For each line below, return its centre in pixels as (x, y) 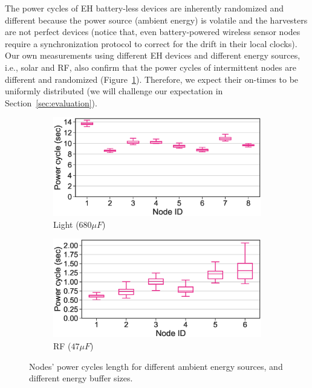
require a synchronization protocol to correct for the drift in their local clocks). (151, 43)
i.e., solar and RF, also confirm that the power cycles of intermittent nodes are (151, 67)
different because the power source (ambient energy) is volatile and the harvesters (156, 20)
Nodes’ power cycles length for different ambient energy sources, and (156, 366)
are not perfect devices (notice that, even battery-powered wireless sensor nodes (153, 32)
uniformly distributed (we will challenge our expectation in (114, 91)
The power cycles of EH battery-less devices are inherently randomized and (145, 8)
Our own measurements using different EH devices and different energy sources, (153, 55)
